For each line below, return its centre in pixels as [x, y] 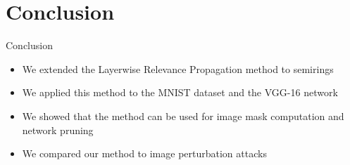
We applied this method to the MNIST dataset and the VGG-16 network [180, 92]
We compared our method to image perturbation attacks [144, 153]
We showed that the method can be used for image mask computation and [183, 115]
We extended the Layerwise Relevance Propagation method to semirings [178, 68]
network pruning [58, 130]
